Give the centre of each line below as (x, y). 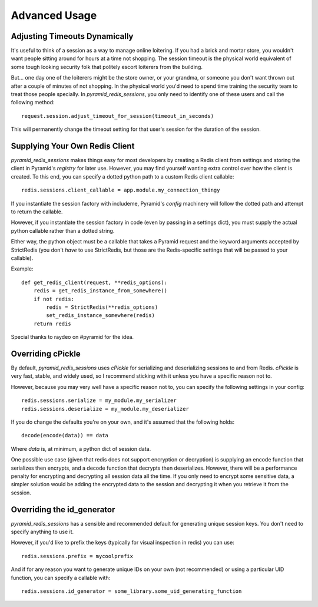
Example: (22, 269)
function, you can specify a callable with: (61, 578)
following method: (33, 103)
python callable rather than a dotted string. (63, 230)
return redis (52, 324)
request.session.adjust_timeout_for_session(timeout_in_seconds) (118, 116)
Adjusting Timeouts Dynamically (72, 36)
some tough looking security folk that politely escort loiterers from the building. (107, 67)
